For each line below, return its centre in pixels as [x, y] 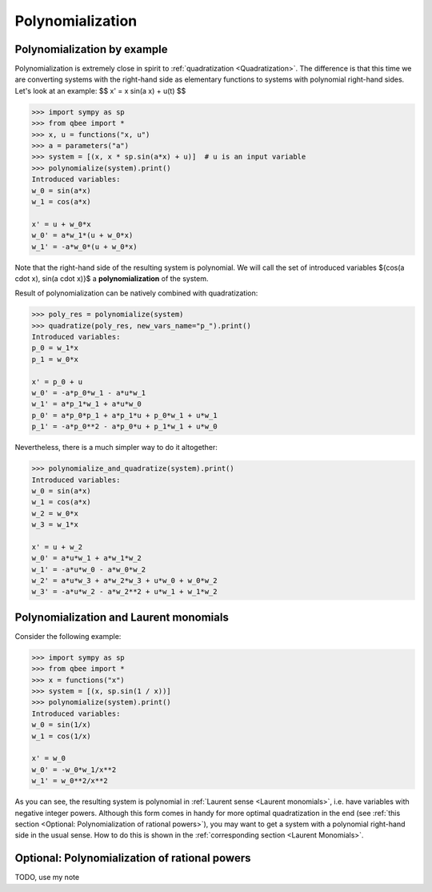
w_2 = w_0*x [55, 513]
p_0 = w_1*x [55, 348]
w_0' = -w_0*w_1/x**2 [74, 769]
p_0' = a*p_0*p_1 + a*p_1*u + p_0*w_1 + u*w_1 [124, 415]
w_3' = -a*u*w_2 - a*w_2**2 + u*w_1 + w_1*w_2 [124, 592]
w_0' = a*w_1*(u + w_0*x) [82, 235]
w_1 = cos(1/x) [61, 736]
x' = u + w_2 [57, 547]
